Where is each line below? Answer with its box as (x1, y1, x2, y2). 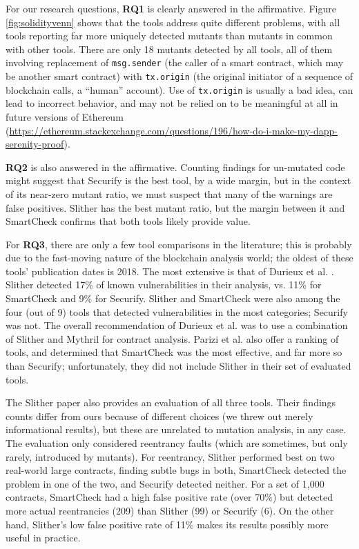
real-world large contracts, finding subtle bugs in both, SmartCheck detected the (6, 463, 347, 477)
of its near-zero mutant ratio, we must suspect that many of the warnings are (6, 186, 333, 201)
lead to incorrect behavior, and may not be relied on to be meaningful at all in (6, 96, 338, 110)
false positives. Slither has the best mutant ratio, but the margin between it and (6, 200, 345, 214)
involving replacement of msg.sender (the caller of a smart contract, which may (6, 55, 344, 70)
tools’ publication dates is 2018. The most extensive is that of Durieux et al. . (6, 263, 334, 278)
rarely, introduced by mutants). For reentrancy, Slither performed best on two (6, 449, 335, 463)
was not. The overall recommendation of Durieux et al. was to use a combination (6, 318, 348, 332)
